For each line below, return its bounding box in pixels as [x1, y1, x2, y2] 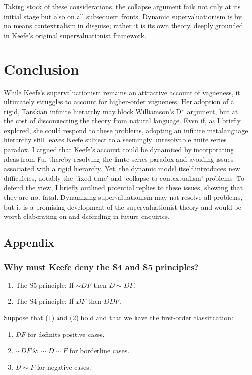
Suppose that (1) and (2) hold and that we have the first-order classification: [4, 313, 233, 322]
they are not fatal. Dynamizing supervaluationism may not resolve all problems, [4, 192, 243, 202]
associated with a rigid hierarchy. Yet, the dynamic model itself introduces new [4, 163, 240, 174]
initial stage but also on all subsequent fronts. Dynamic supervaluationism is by [4, 11, 242, 21]
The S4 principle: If [15, 296, 74, 306]
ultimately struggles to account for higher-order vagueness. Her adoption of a [4, 97, 234, 107]
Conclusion [4, 59, 79, 79]
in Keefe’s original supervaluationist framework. [4, 30, 147, 40]
